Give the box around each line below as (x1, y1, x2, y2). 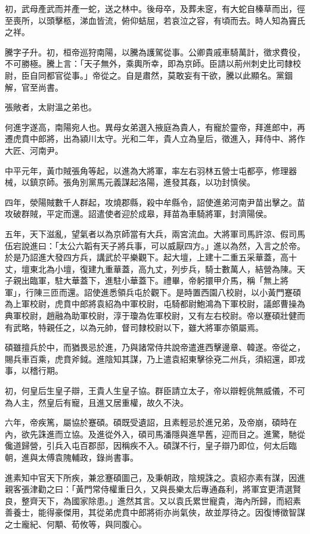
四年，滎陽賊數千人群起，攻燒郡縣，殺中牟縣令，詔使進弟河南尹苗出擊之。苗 (5, 195, 305, 208)
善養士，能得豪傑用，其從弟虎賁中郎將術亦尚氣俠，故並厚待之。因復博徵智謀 (5, 506, 305, 519)
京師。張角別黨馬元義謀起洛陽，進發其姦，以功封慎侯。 (38, 176, 255, 188)
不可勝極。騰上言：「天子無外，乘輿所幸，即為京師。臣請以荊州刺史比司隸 (5, 57, 293, 70)
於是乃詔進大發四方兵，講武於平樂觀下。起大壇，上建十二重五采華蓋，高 (5, 251, 289, 263)
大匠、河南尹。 (5, 144, 63, 156)
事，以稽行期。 (5, 364, 63, 377)
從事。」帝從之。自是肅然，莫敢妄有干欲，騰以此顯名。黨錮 (63, 69, 293, 81)
